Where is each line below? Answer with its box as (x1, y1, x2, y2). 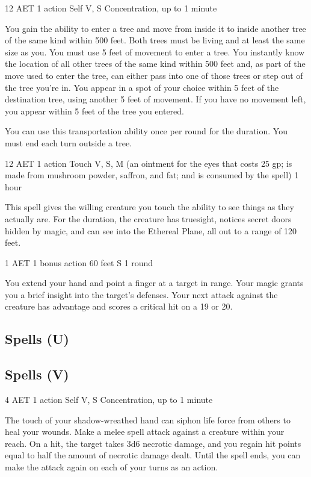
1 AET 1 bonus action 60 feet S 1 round (5, 256, 153, 269)
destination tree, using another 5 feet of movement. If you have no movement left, (5, 93, 306, 105)
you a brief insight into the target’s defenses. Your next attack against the (5, 288, 278, 301)
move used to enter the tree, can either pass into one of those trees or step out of (5, 69, 303, 81)
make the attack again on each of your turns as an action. (5, 461, 218, 473)
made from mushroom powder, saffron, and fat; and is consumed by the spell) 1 (5, 169, 299, 181)
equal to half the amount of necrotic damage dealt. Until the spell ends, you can (5, 449, 301, 461)
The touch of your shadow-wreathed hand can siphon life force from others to (5, 413, 291, 426)
